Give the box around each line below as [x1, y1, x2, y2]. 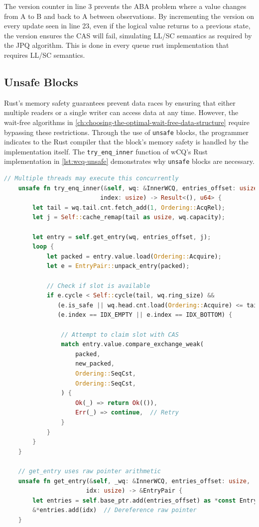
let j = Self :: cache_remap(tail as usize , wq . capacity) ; [32, 214, 225, 221]
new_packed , [75, 360, 115, 368]
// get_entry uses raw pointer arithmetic [18, 467, 161, 475]
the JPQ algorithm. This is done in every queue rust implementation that [4, 40, 229, 50]
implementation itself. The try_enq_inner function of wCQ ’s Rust [4, 146, 208, 156]
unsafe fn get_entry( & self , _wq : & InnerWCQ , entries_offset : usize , [18, 477, 251, 485]
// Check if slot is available [46, 282, 150, 289]
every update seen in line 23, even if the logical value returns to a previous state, [4, 20, 251, 31]
